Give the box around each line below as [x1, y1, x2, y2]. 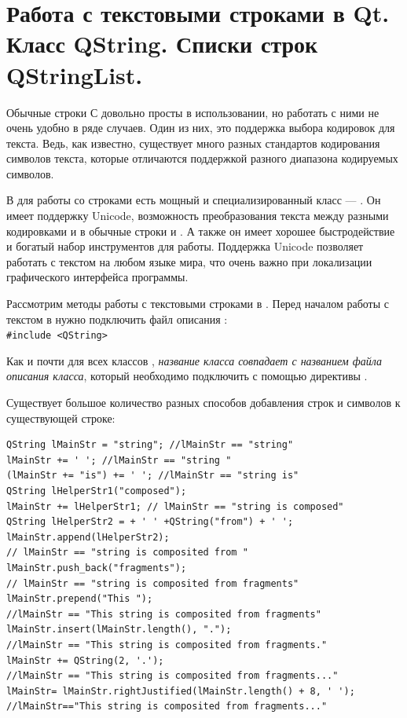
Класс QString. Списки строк [6, 27, 318, 60]
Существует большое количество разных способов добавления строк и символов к [6, 394, 401, 411]
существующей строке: [6, 409, 115, 426]
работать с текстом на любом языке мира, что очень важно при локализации [6, 253, 372, 269]
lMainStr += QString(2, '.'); [6, 654, 164, 666]
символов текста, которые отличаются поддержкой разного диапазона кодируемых [6, 150, 398, 167]
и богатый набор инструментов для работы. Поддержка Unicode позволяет [6, 238, 364, 255]
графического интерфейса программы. [6, 269, 189, 285]
